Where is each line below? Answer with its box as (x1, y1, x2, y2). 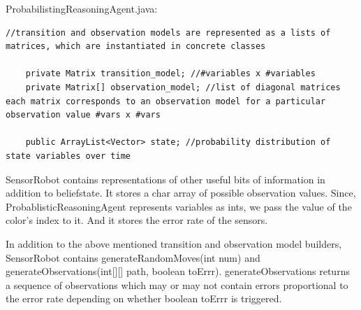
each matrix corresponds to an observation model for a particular (6, 96, 326, 106)
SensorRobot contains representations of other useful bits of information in (6, 171, 325, 186)
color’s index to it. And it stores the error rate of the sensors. (6, 213, 268, 227)
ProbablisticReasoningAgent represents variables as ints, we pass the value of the (6, 199, 352, 213)
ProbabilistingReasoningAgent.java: (6, 1, 158, 15)
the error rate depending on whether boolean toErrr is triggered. (6, 291, 282, 306)
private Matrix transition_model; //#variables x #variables (25, 69, 316, 79)
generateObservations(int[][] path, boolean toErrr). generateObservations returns (6, 264, 350, 279)
